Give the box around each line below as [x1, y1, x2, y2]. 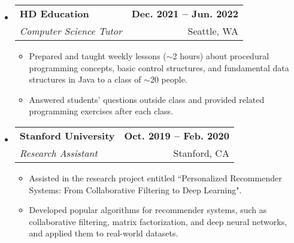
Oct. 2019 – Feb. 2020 [124, 128, 229, 142]
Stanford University [19, 128, 115, 142]
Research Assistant [19, 145, 98, 160]
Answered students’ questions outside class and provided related [29, 93, 265, 105]
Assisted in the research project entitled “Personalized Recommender [29, 171, 282, 184]
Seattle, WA [187, 24, 238, 38]
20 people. [150, 73, 187, 86]
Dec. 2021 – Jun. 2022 [131, 7, 238, 20]
